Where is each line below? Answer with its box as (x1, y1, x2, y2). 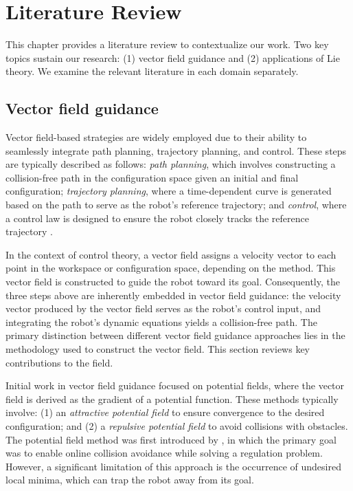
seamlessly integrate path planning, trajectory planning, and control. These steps (5, 143, 347, 157)
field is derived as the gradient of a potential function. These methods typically (5, 391, 339, 406)
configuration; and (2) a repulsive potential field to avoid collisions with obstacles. (5, 418, 348, 433)
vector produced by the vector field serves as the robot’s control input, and (5, 301, 321, 316)
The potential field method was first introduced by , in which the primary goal (5, 432, 337, 446)
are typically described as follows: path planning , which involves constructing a (5, 157, 336, 171)
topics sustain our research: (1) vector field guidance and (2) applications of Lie (5, 50, 340, 65)
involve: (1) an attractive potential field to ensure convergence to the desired (5, 405, 325, 419)
